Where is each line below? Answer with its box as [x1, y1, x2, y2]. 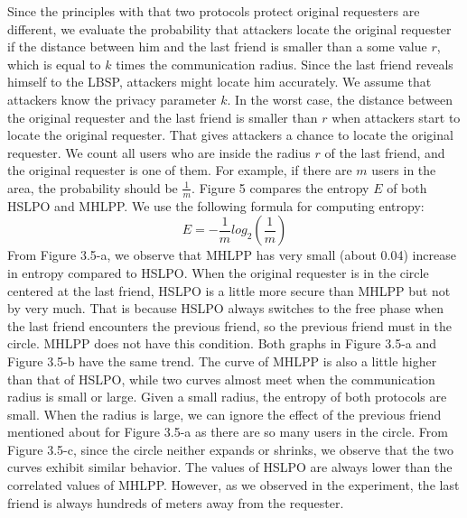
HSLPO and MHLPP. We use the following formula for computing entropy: [7, 196, 425, 215]
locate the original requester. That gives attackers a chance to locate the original [7, 125, 453, 144]
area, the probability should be [7, 178, 178, 197]
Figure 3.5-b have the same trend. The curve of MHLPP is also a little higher [7, 351, 437, 370]
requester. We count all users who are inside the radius [7, 143, 311, 162]
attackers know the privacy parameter [7, 89, 217, 108]
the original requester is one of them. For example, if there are [7, 161, 352, 180]
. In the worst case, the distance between [227, 89, 453, 108]
